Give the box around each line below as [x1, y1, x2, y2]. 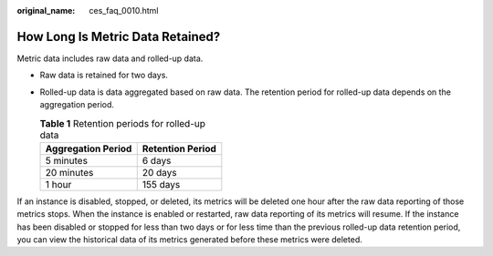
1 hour [45, 178, 72, 190]
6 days [142, 154, 172, 167]
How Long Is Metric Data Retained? [16, 28, 221, 45]
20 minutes [45, 166, 94, 179]
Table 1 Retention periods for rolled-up [39, 117, 205, 129]
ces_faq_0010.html [89, 5, 159, 15]
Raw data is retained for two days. [39, 69, 169, 81]
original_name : [16, 5, 76, 15]
